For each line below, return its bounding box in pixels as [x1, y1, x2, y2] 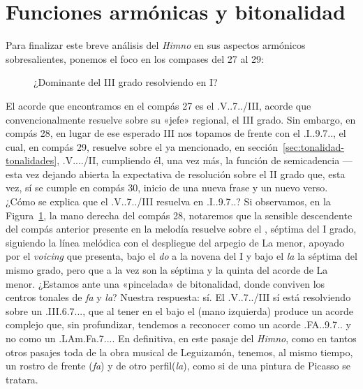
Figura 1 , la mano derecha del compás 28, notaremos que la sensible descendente [6, 207, 353, 222]
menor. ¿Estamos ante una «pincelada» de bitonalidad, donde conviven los [6, 276, 325, 291]
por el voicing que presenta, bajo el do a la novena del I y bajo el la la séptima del [6, 249, 357, 263]
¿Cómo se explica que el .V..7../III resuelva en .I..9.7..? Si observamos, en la [6, 194, 331, 209]
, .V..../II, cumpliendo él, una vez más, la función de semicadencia [57, 153, 340, 168]
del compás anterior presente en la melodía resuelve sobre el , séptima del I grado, [6, 221, 357, 236]
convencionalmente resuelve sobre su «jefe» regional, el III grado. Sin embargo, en [6, 112, 356, 126]
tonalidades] [6, 153, 57, 168]
